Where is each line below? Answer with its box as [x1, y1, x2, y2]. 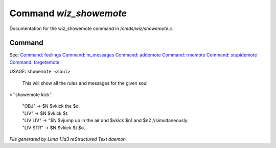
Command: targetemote [9, 59, 60, 65]
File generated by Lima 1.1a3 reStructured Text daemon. [9, 136, 127, 142]
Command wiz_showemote [9, 8, 127, 19]
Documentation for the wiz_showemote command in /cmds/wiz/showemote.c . [9, 25, 174, 32]
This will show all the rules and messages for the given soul [22, 80, 148, 86]
